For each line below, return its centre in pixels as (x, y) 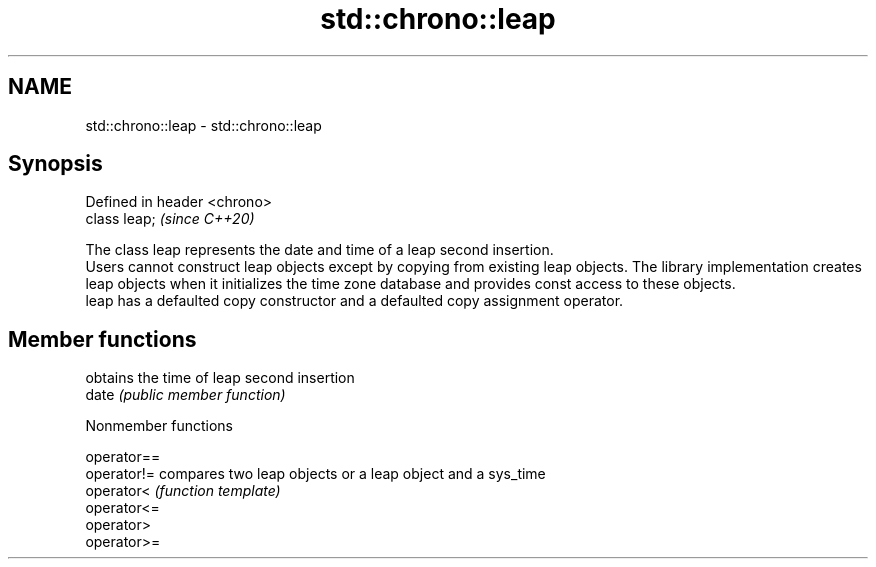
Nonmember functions (159, 426)
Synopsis (55, 164)
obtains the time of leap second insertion (220, 378)
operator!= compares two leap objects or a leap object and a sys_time (315, 474)
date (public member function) (185, 395)
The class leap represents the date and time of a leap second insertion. (319, 250)
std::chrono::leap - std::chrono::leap (203, 125)
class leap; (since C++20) (170, 219)
